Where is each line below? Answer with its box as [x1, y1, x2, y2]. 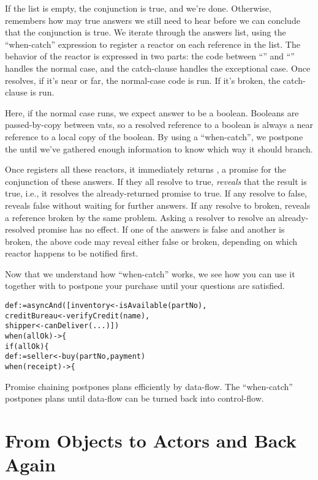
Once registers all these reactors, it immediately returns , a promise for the [5, 163, 286, 176]
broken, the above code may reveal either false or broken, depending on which [5, 234, 298, 247]
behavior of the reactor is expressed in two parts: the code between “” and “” [5, 50, 295, 62]
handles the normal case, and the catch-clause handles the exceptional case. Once [5, 61, 311, 74]
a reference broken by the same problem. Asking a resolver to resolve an [5, 211, 276, 223]
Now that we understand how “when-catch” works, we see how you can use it [5, 267, 295, 280]
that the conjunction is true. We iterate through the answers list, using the [5, 26, 286, 39]
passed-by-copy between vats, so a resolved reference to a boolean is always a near [5, 118, 314, 131]
